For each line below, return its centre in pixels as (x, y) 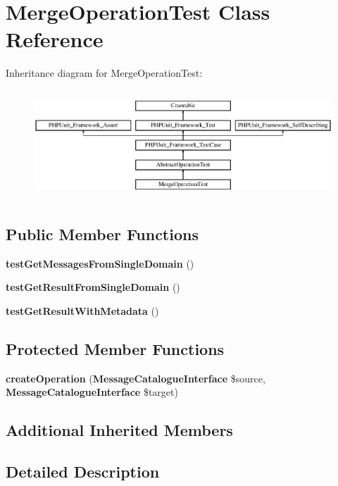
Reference (55, 39)
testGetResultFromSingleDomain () (93, 287)
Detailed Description (83, 472)
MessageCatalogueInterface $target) (92, 392)
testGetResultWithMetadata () (82, 310)
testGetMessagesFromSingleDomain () (100, 263)
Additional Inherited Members (119, 430)
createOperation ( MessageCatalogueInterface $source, (136, 378)
